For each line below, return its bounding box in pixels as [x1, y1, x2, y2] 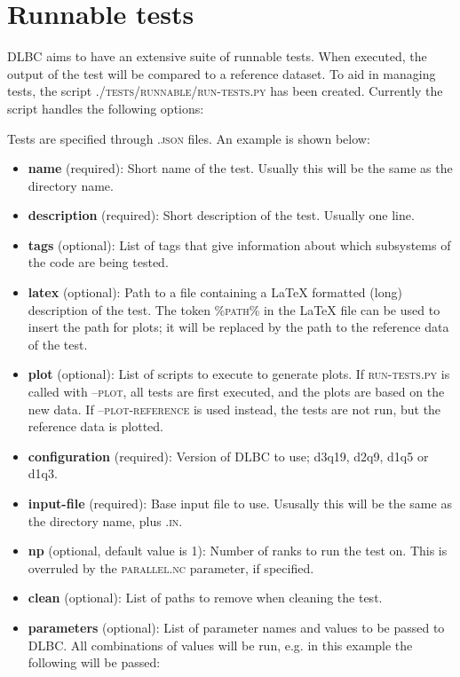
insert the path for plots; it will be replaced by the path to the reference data [28, 318, 449, 336]
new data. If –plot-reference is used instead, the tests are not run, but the [28, 399, 441, 418]
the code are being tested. [28, 253, 169, 272]
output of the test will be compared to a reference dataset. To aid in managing [7, 64, 436, 83]
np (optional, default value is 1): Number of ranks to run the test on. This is [28, 541, 448, 560]
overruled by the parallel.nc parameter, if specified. [28, 558, 314, 577]
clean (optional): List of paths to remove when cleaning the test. [28, 588, 383, 607]
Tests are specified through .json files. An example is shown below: [7, 129, 370, 147]
